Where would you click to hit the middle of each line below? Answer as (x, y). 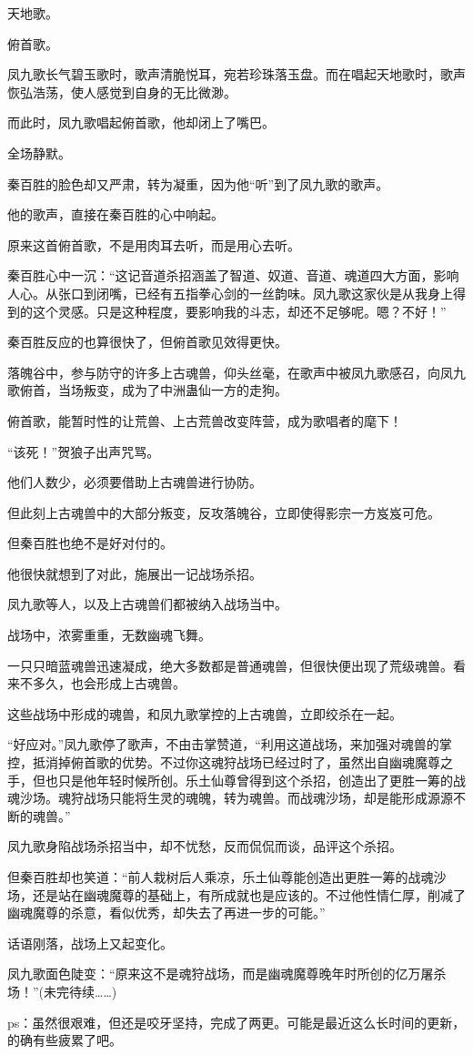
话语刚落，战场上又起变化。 (90, 943)
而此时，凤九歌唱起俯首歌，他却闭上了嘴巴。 (141, 122)
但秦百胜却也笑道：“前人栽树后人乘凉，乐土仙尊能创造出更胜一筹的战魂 (221, 877)
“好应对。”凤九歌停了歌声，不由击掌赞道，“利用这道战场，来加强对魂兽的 (223, 744)
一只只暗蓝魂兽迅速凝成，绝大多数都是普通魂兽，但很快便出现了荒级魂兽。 (230, 665)
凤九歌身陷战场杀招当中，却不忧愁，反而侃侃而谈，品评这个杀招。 (205, 846)
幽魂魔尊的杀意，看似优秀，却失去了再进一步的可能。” (166, 913)
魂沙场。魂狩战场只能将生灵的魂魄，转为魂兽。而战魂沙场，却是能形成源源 (230, 798)
